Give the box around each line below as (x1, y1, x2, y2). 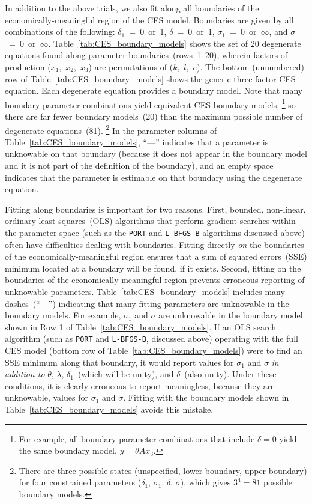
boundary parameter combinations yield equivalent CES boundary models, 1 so (5, 96, 296, 111)
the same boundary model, (19, 444, 117, 457)
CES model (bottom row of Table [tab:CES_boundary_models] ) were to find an (5, 344, 302, 357)
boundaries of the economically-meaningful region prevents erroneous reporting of (5, 273, 305, 286)
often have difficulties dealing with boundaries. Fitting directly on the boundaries (5, 238, 304, 250)
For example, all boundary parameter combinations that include (19, 432, 255, 445)
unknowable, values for (5, 391, 88, 404)
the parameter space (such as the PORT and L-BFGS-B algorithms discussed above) (5, 226, 305, 238)
